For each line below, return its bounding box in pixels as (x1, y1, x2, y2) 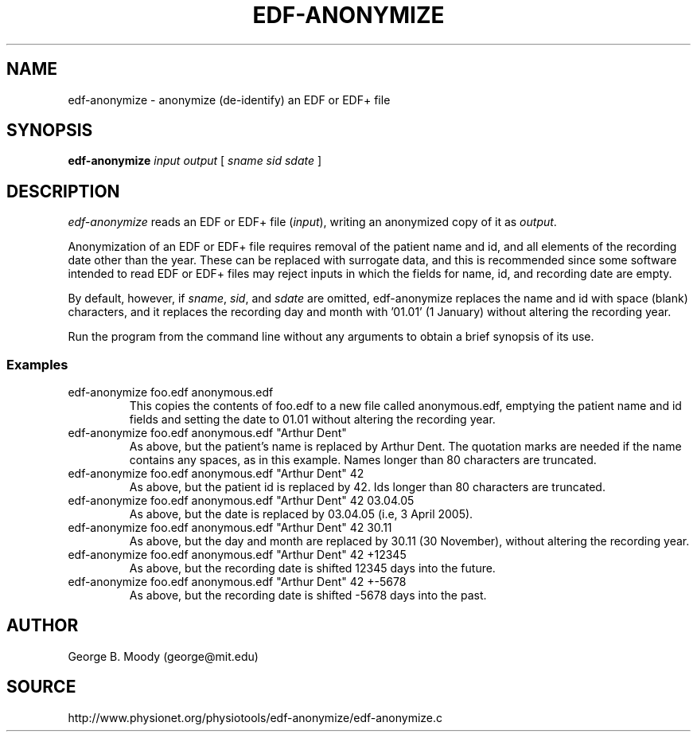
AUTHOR (6, 615, 79, 636)
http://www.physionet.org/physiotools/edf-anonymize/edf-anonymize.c (68, 710, 443, 724)
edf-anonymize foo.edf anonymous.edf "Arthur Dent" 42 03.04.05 (68, 494, 415, 508)
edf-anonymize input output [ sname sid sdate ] (68, 154, 322, 168)
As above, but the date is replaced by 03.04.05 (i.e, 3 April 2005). (129, 507, 473, 521)
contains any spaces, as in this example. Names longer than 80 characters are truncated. (129, 453, 597, 467)
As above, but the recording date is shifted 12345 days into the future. (129, 561, 496, 576)
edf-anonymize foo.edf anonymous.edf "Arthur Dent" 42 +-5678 (68, 575, 407, 589)
